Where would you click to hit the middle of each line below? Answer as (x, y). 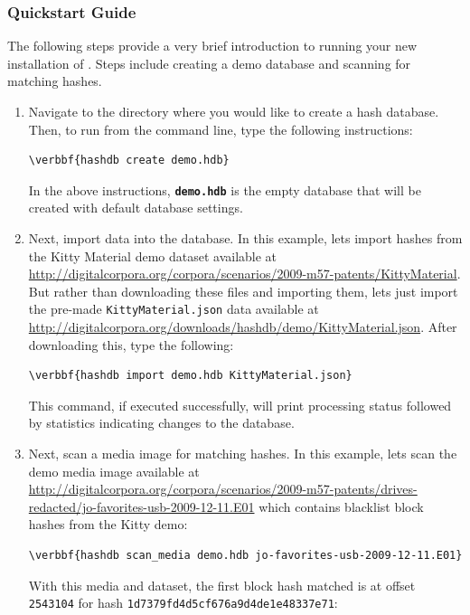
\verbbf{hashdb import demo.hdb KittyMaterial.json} (190, 376)
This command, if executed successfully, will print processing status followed (240, 405)
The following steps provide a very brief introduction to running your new (212, 46)
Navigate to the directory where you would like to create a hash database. (234, 111)
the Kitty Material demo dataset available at (153, 255)
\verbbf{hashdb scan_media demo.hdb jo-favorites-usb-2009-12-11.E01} (245, 555)
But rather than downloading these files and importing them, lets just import (243, 291)
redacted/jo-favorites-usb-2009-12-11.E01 (141, 506)
